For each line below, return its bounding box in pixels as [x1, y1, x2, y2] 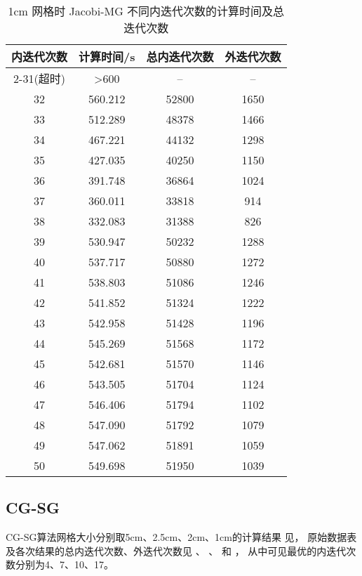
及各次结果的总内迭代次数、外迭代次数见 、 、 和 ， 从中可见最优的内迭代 [6, 543, 347, 558]
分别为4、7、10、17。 [15, 557, 114, 572]
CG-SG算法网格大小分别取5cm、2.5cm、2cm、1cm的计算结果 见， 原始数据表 [6, 530, 357, 544]
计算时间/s [79, 48, 135, 65]
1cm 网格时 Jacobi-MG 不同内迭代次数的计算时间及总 [8, 3, 285, 19]
